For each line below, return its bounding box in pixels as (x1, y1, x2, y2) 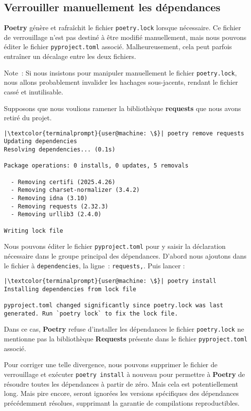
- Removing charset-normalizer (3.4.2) (11, 187, 140, 194)
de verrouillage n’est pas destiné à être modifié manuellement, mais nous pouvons (4, 32, 247, 42)
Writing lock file (4, 227, 63, 234)
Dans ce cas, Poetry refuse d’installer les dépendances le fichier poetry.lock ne (4, 324, 244, 334)
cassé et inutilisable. (4, 86, 63, 96)
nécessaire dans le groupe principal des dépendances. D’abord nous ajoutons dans (4, 250, 247, 261)
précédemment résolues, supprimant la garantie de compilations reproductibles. (4, 397, 240, 408)
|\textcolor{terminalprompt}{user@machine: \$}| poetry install (4, 278, 216, 285)
